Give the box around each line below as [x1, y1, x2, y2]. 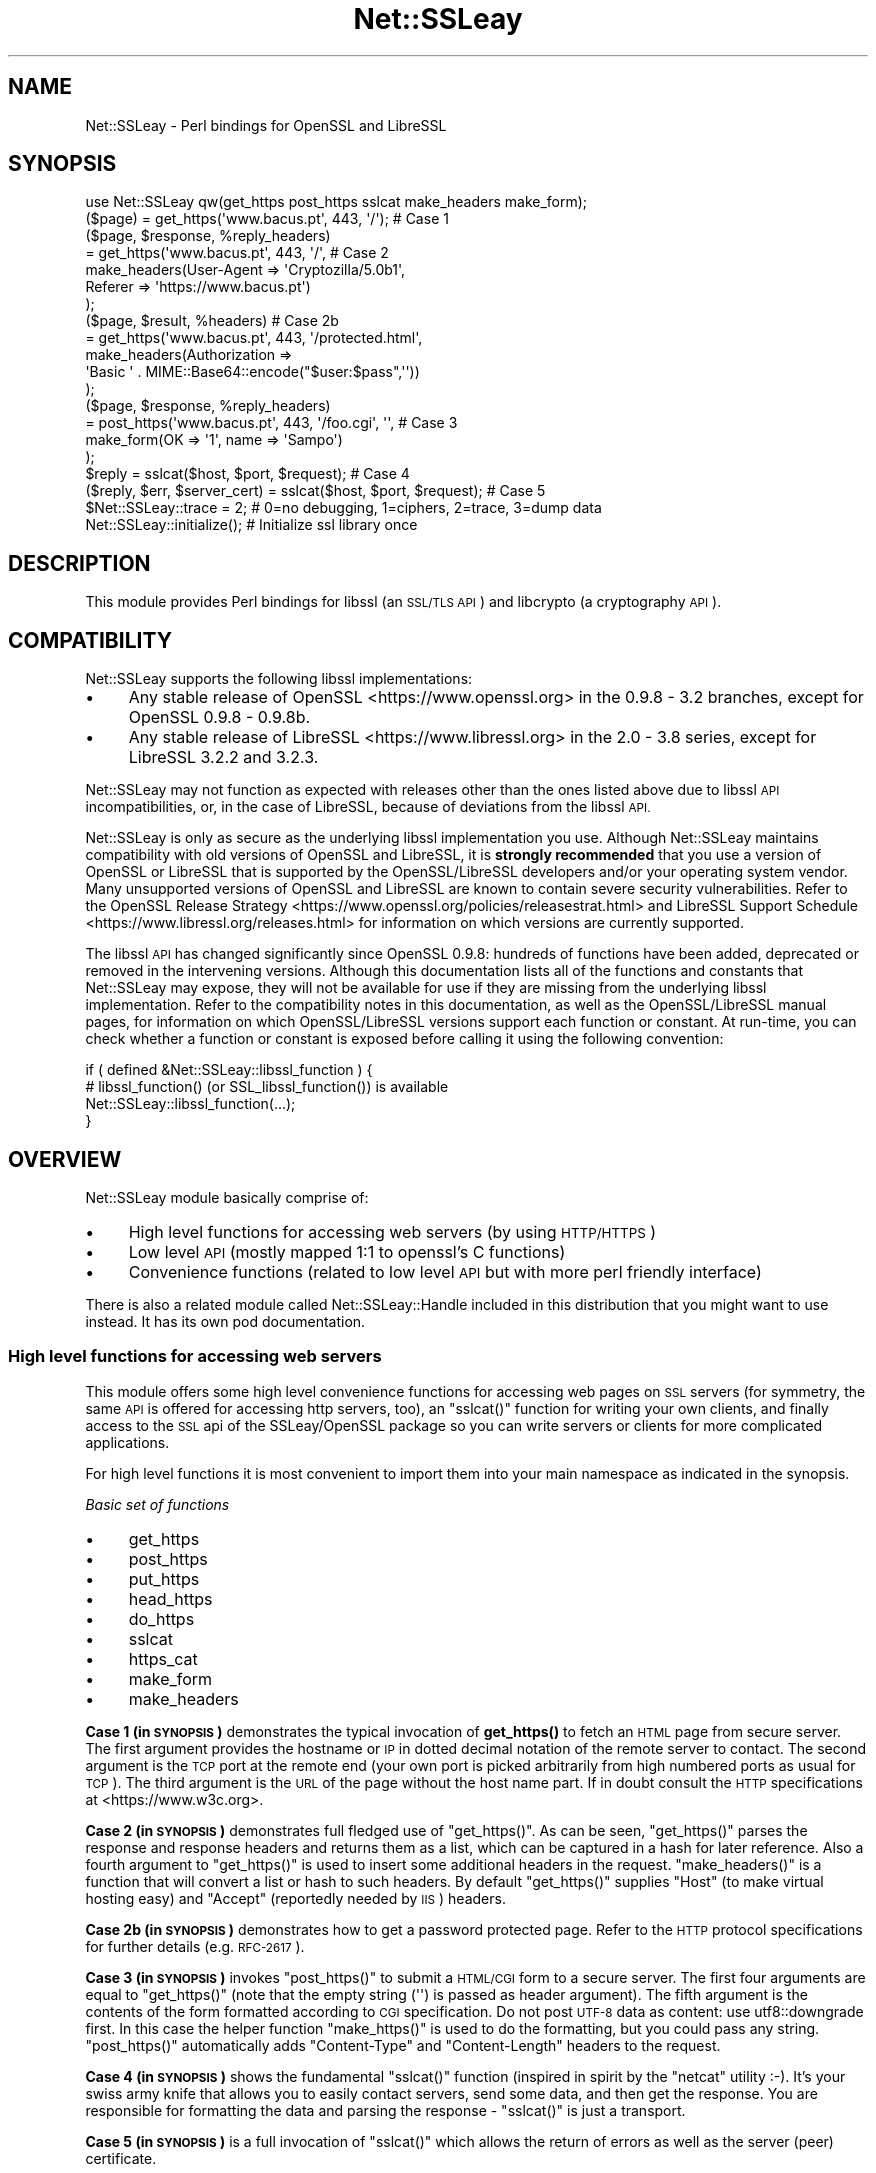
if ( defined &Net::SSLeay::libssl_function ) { [85, 1061, 373, 1079]
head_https [128, 1588, 213, 1609]
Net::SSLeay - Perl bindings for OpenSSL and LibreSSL [85, 116, 447, 134]
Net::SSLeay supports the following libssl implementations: [85, 670, 473, 688]
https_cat [128, 1648, 198, 1669]
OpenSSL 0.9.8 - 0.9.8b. [128, 707, 311, 728]
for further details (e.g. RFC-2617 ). [85, 1937, 305, 1955]
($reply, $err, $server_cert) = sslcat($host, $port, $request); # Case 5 [85, 482, 546, 500]
